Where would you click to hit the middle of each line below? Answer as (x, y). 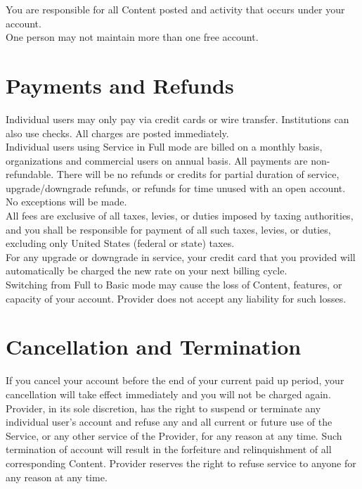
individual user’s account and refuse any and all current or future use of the (169, 422)
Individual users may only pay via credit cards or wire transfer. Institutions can (177, 119)
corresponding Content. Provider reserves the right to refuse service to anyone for (181, 463)
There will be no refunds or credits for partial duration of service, (198, 174)
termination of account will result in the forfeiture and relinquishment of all (169, 449)
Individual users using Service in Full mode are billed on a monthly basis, (164, 147)
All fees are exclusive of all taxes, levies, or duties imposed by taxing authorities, (180, 216)
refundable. (30, 174)
